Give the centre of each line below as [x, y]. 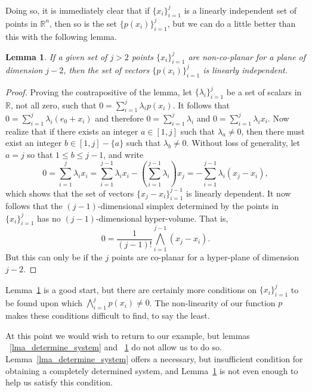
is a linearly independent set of [240, 10]
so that [40, 154]
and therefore [119, 118]
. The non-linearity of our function [212, 302]
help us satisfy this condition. [59, 382]
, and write [123, 154]
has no [49, 218]
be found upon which [44, 302]
